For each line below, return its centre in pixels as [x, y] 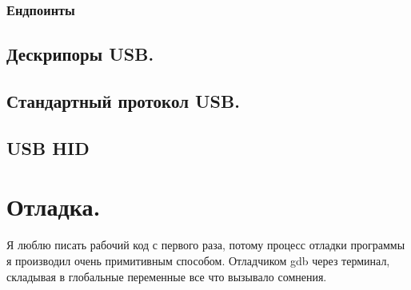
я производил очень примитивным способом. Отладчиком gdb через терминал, [198, 260]
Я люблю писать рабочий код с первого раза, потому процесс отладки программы [206, 245]
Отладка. [54, 207]
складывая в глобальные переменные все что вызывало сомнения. [167, 276]
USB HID [48, 147]
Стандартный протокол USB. [123, 101]
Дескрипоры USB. [80, 54]
